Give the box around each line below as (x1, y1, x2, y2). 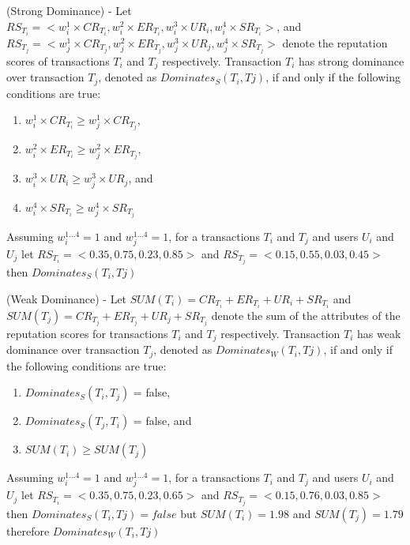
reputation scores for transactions (6, 325, 168, 341)
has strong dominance (299, 52, 404, 69)
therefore (6, 522, 50, 539)
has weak (357, 325, 401, 341)
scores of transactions (6, 52, 110, 69)
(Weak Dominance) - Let (6, 290, 127, 306)
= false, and (133, 412, 192, 429)
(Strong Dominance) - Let (6, 2, 132, 18)
